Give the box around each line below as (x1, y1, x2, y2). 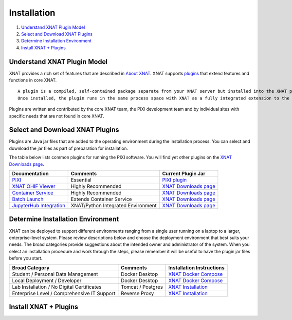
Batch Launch (12, 196, 44, 202)
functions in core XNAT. (9, 77, 57, 83)
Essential (71, 177, 92, 183)
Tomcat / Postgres (121, 283, 163, 290)
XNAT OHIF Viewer (12, 183, 55, 190)
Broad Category (12, 264, 50, 271)
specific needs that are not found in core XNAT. (9, 113, 105, 119)
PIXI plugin (162, 177, 187, 183)
